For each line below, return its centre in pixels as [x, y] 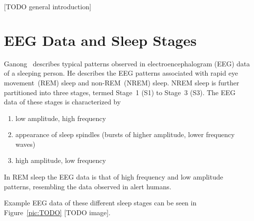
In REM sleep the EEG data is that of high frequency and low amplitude [114, 177]
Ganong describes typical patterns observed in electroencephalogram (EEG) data [127, 63]
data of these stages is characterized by [63, 102]
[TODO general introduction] [48, 6]
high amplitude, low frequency [61, 160]
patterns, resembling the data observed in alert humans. [88, 186]
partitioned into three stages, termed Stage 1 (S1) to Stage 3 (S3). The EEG [120, 92]
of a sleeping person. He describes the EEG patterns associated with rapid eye [121, 73]
